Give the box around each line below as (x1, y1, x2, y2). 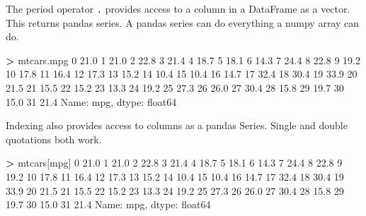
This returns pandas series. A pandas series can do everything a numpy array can (6, 15, 360, 30)
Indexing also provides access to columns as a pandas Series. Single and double (6, 118, 348, 133)
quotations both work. (6, 131, 102, 146)
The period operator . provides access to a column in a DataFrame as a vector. (6, 1, 350, 16)
